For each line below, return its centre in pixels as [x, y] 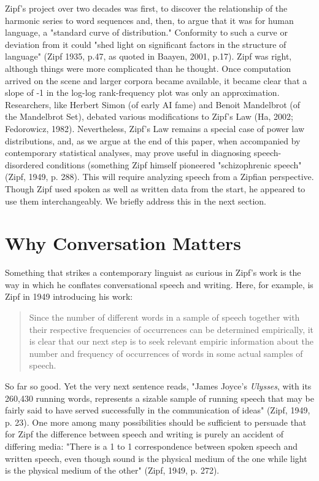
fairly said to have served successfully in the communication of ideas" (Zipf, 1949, [158, 410]
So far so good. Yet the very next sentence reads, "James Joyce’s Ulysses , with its [158, 385]
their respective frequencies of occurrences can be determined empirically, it [171, 329]
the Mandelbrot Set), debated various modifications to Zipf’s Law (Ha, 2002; [149, 116]
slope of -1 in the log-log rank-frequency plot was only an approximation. [142, 92]
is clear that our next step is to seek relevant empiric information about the [171, 341]
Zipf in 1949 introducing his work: [69, 296]
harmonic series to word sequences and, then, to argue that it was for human [149, 20]
